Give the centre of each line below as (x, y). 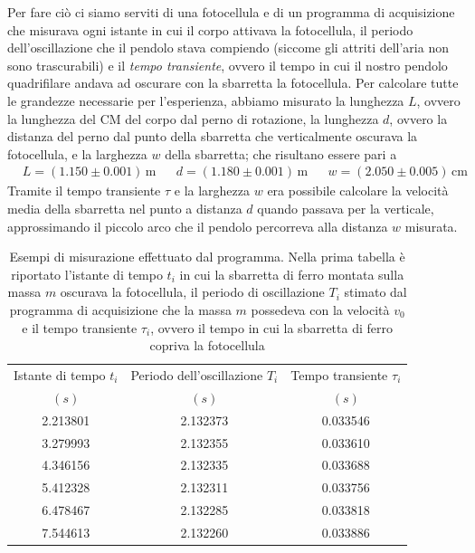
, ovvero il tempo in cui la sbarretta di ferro (271, 327)
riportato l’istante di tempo (87, 274)
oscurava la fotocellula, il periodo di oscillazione (192, 292)
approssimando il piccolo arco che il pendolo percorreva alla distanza (198, 226)
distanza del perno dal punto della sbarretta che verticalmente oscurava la (213, 136)
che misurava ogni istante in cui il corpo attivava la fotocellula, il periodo (210, 29)
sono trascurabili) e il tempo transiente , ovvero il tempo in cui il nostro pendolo (228, 65)
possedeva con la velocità (320, 309)
